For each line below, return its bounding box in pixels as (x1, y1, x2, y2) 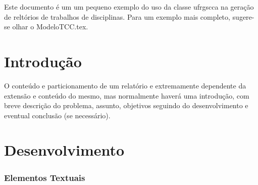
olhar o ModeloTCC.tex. (12, 21, 88, 32)
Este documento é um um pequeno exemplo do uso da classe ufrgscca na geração (4, 2, 254, 12)
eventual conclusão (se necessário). (4, 110, 111, 120)
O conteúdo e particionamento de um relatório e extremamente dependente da (4, 80, 246, 90)
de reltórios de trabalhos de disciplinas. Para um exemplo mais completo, (4, 11, 230, 22)
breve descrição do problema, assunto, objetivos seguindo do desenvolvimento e (4, 100, 248, 111)
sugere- (232, 11, 254, 22)
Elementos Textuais (4, 171, 85, 183)
